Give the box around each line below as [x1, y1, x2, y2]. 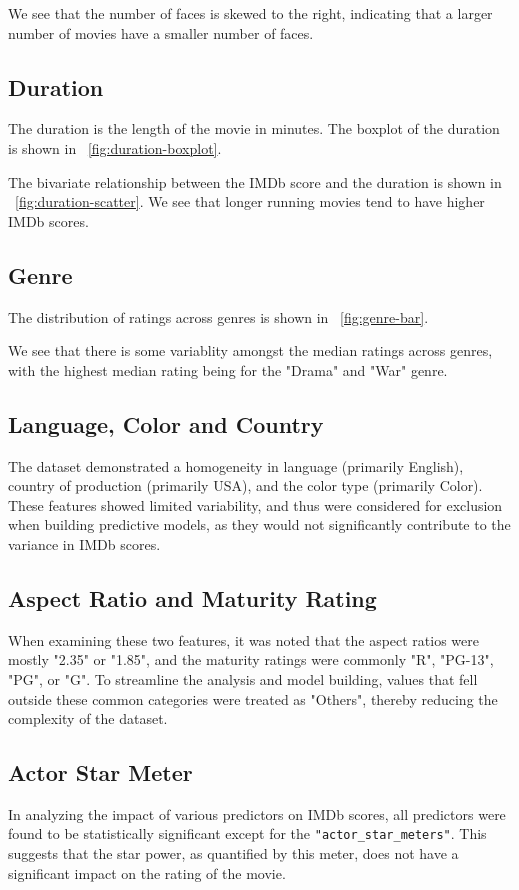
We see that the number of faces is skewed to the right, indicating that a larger [8, 3, 493, 23]
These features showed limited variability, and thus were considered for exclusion [8, 494, 503, 515]
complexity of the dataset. [8, 708, 168, 729]
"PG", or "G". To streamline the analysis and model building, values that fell [8, 668, 478, 689]
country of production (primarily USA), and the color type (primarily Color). [8, 475, 483, 496]
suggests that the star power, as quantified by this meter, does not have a [8, 843, 459, 864]
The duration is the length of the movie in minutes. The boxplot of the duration [8, 118, 500, 139]
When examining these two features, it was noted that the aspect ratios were [8, 629, 480, 650]
